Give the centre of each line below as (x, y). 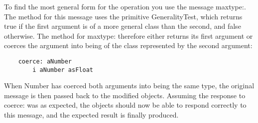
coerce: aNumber (45, 61)
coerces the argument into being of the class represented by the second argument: (128, 45)
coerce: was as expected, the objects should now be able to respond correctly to (125, 105)
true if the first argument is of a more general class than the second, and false (123, 26)
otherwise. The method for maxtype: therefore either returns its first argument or (129, 35)
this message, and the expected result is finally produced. (91, 115)
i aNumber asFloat (63, 70)
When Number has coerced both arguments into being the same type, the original (129, 86)
